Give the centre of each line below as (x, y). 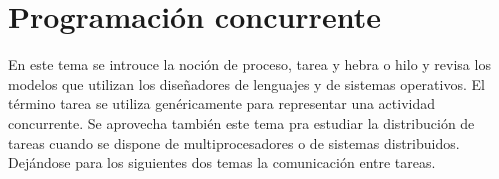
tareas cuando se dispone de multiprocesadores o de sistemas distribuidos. (234, 142)
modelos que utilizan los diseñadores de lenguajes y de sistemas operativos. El (246, 83)
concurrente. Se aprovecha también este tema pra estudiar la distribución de (241, 122)
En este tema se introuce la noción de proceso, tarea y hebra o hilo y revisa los (249, 64)
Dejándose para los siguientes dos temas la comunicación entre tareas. (222, 162)
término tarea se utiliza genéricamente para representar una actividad (222, 103)
